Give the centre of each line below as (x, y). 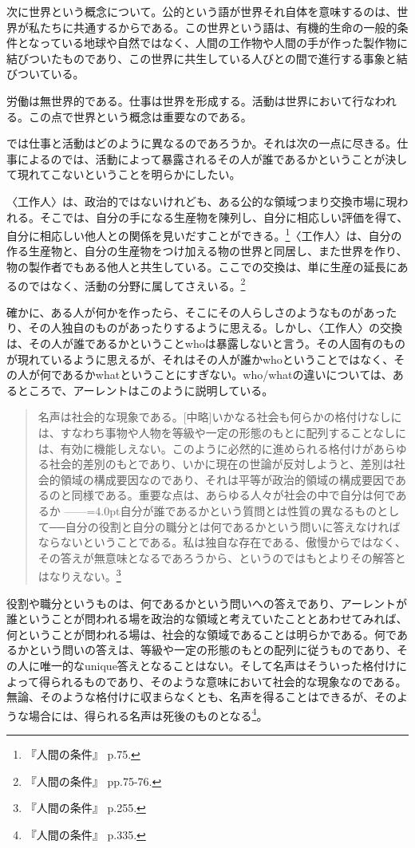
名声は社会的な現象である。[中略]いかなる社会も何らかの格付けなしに (220, 417)
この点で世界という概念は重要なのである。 (140, 116)
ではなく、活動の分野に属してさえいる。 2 (137, 284)
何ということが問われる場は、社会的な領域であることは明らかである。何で (202, 634)
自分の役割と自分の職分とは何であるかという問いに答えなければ (233, 526)
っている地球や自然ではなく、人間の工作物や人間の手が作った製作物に (223, 43)
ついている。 (51, 74)
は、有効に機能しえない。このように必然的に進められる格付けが (206, 448)
